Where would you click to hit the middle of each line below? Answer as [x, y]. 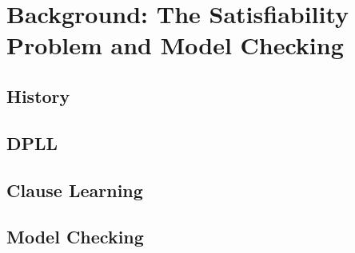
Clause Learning [75, 190]
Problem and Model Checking [175, 45]
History [38, 95]
